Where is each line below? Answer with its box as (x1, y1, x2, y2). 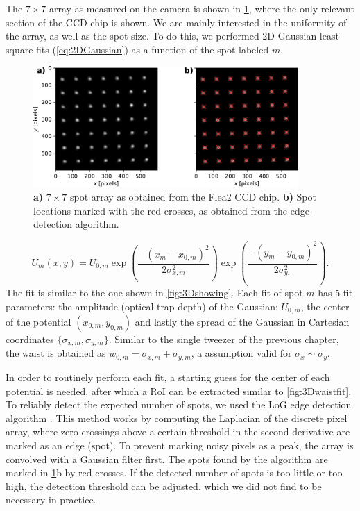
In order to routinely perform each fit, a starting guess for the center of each (6, 369, 330, 384)
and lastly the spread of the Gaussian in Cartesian (135, 315, 350, 329)
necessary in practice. (6, 492, 96, 507)
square (6, 42, 33, 56)
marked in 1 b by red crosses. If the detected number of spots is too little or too (6, 465, 343, 480)
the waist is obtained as (6, 346, 106, 360)
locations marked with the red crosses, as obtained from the (33, 203, 288, 217)
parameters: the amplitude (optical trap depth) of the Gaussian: (6, 299, 278, 313)
